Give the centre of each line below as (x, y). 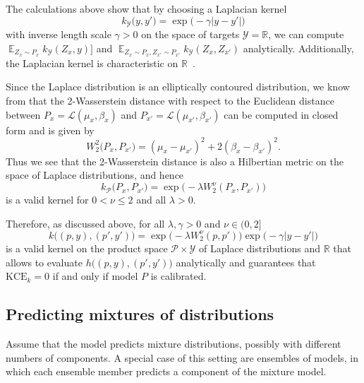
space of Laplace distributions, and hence (95, 175)
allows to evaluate (44, 262)
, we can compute (306, 34)
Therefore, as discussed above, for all (85, 223)
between (23, 114)
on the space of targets (190, 34)
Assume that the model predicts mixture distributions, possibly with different (174, 343)
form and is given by (50, 130)
